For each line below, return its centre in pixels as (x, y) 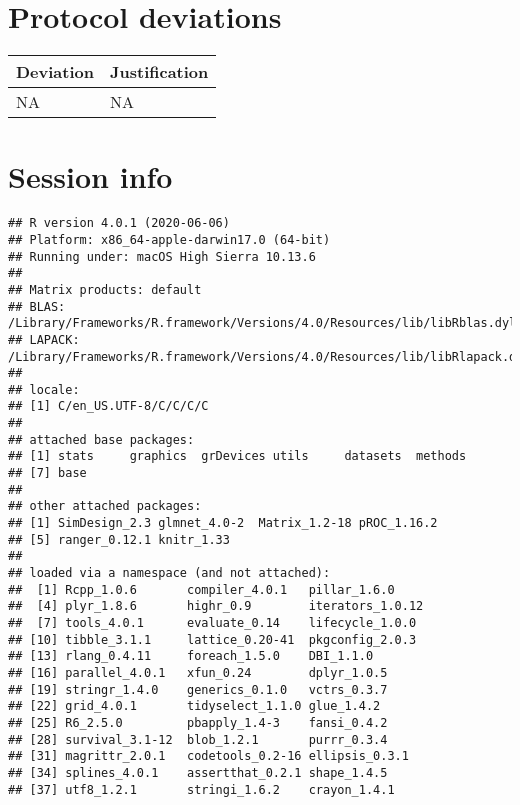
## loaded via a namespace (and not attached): (169, 573)
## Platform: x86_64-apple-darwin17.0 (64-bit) (169, 239)
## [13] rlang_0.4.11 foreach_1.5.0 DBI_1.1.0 (191, 656)
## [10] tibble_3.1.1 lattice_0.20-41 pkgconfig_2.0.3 (212, 639)
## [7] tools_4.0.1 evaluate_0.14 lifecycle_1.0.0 (212, 623)
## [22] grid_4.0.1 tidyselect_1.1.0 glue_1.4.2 (194, 706)
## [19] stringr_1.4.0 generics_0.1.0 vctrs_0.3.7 (198, 689)
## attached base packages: (101, 439)
